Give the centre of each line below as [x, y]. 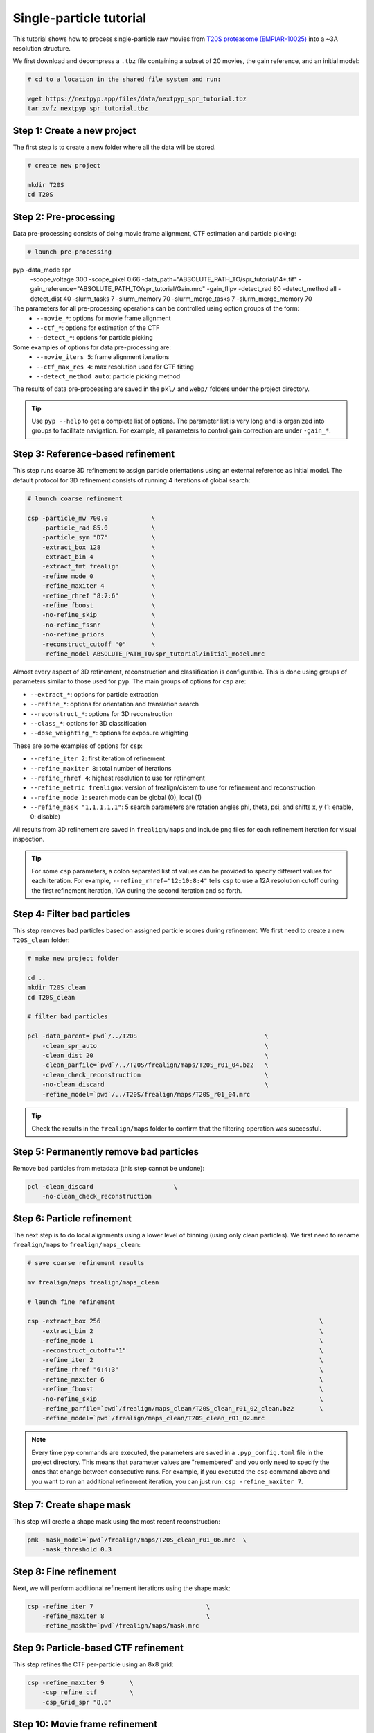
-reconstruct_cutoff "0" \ [99, 644]
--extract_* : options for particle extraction [94, 694]
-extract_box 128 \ [99, 547]
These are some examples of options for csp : [78, 746]
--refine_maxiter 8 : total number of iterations [101, 768]
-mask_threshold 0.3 [77, 1550]
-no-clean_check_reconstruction [97, 1196]
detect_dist [46, 299]
